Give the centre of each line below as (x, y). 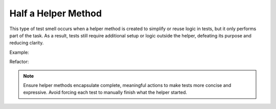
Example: (19, 52)
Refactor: (19, 62)
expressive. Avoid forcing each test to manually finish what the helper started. (105, 93)
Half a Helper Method (56, 13)
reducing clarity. (27, 43)
